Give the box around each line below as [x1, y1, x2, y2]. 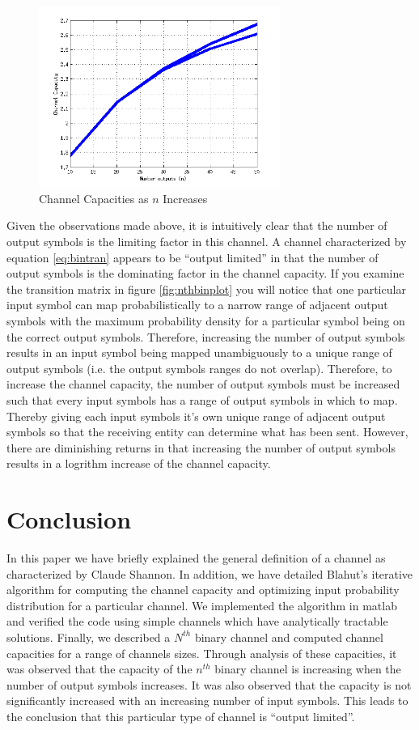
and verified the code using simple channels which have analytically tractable [6, 613, 388, 630]
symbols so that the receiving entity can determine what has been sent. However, [6, 423, 408, 440]
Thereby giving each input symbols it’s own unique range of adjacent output [6, 407, 386, 424]
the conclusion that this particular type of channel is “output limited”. [6, 707, 355, 724]
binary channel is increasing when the [214, 660, 401, 677]
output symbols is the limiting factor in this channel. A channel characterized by [6, 232, 407, 249]
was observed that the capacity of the [6, 660, 193, 677]
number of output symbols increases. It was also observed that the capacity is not [6, 676, 412, 693]
